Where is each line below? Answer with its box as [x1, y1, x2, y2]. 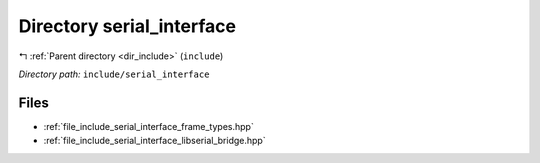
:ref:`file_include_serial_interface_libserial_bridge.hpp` [43, 135, 266, 147]
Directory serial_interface [18, 15, 237, 37]
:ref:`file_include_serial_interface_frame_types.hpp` [43, 120, 254, 132]
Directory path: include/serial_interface [18, 68, 210, 80]
